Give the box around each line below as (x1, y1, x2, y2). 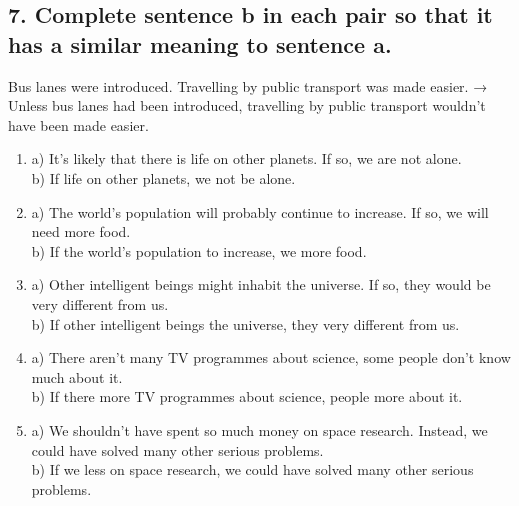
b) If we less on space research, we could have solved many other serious (31, 459, 474, 480)
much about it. (31, 366, 123, 387)
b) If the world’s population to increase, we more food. (31, 240, 367, 261)
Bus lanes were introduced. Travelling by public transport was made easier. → (8, 75, 488, 96)
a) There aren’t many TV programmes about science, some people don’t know (31, 347, 511, 368)
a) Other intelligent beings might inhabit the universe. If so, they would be (31, 274, 491, 295)
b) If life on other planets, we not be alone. (31, 167, 296, 188)
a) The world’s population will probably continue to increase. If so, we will (31, 201, 489, 222)
